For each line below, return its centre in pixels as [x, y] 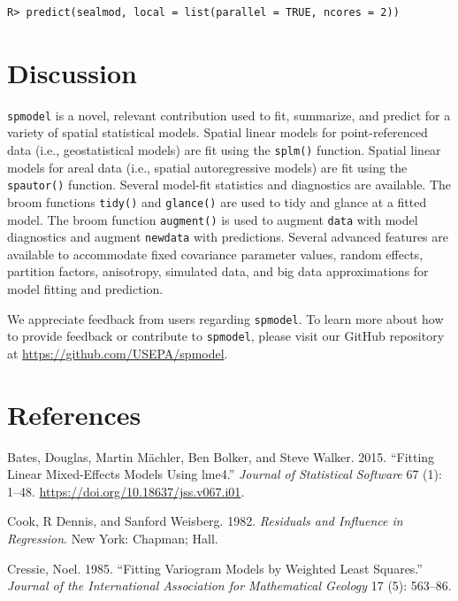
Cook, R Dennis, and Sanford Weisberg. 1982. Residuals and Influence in [205, 521]
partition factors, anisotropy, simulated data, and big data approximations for [218, 271]
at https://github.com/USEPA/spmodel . [118, 353]
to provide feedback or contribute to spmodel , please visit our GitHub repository [226, 336]
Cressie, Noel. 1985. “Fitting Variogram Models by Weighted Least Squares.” [215, 568]
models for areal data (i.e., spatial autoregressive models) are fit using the [207, 167]
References [74, 414]
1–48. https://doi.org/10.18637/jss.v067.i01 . [126, 491]
